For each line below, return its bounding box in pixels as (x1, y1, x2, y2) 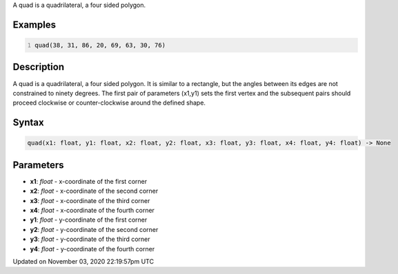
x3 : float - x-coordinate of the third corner (30, 196, 150, 204)
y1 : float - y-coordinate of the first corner (30, 215, 148, 224)
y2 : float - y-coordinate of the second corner (30, 225, 159, 233)
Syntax (12, 117, 44, 129)
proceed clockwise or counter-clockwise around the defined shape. (12, 98, 206, 107)
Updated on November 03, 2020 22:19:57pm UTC (12, 257, 155, 265)
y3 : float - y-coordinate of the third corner (30, 235, 151, 244)
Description (12, 61, 65, 73)
